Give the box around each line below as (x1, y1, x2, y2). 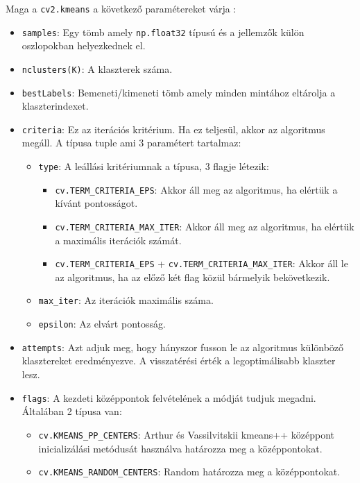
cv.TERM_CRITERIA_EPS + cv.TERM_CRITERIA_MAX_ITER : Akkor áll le (55, 256, 348, 271)
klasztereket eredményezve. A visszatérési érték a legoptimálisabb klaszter (22, 353, 336, 368)
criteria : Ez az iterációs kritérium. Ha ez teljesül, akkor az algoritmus (22, 121, 325, 136)
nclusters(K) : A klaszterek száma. (22, 61, 173, 76)
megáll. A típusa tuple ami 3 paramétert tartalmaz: (22, 135, 241, 150)
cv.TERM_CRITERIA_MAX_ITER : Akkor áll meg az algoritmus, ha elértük (55, 219, 354, 233)
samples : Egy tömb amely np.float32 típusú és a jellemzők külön (22, 24, 305, 39)
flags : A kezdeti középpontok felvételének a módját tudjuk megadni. (22, 390, 316, 405)
